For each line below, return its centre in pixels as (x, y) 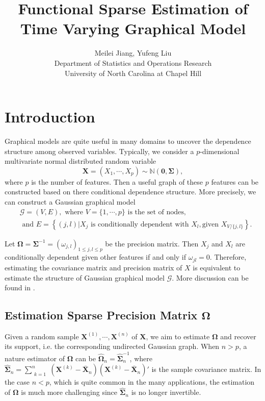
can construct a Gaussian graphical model (70, 202)
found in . (20, 287)
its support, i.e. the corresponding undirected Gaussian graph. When (112, 346)
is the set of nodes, (157, 212)
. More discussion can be (210, 277)
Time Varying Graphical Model (133, 28)
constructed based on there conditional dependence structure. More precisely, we (130, 192)
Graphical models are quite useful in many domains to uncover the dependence (128, 141)
